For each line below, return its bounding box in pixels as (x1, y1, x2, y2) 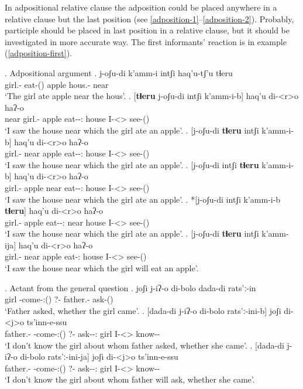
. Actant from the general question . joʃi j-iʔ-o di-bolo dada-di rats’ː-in (5, 281, 256, 294)
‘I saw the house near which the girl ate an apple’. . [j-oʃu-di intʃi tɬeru (5, 158, 259, 170)
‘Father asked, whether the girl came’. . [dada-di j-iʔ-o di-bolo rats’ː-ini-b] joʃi (5, 304, 281, 316)
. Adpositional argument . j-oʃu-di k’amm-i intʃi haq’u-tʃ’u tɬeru (5, 66, 233, 79)
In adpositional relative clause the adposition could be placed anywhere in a (5, 1, 277, 13)
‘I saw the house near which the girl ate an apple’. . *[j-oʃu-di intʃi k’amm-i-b (5, 193, 281, 205)
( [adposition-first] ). (5, 47, 72, 59)
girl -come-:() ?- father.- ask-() (5, 293, 113, 305)
